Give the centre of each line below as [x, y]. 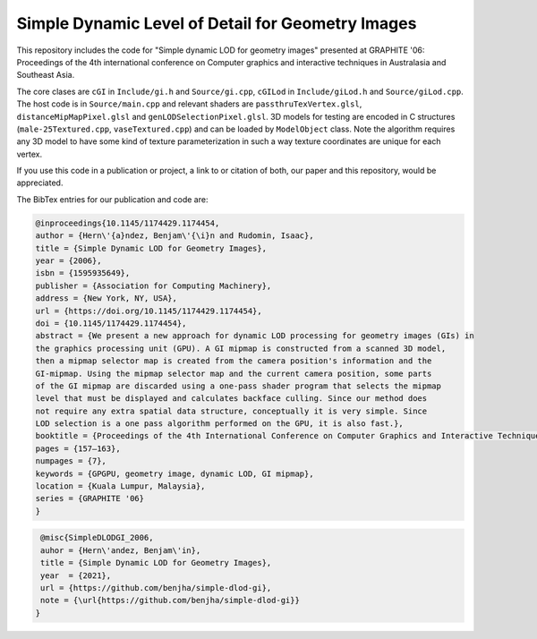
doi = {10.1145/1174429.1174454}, [111, 323]
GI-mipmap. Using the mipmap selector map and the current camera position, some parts [234, 373]
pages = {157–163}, [78, 448]
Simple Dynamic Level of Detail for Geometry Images [217, 23]
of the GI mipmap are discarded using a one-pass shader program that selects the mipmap [239, 386]
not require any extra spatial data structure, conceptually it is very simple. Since [231, 411]
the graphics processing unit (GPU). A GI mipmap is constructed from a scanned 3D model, [241, 348]
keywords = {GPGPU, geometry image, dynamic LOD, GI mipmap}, [175, 473]
